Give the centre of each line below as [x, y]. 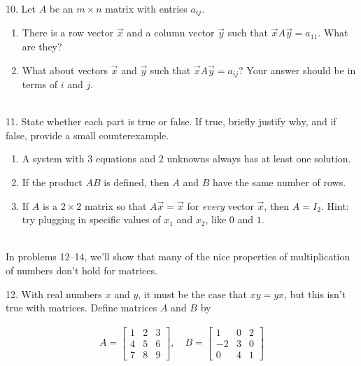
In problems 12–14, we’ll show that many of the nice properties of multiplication [178, 256]
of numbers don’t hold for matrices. [82, 270]
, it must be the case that [192, 294]
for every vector [220, 205]
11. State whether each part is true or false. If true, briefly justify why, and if [171, 121]
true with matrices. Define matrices [82, 308]
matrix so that [115, 205]
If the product [52, 182]
